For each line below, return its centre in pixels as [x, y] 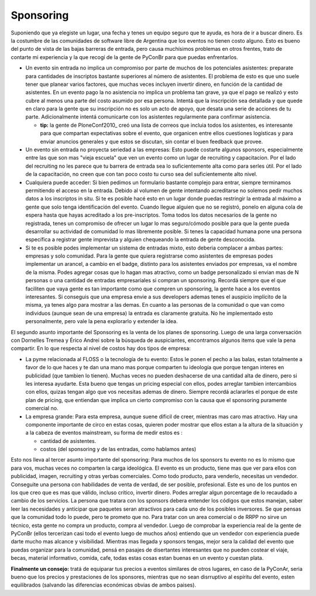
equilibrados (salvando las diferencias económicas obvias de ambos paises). [103, 585]
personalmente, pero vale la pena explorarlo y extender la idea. [102, 321]
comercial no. [42, 408]
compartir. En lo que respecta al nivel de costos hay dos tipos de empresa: [101, 348]
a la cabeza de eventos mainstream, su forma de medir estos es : [104, 433]
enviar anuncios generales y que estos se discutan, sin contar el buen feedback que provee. [152, 141]
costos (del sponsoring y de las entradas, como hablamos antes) [118, 449]
